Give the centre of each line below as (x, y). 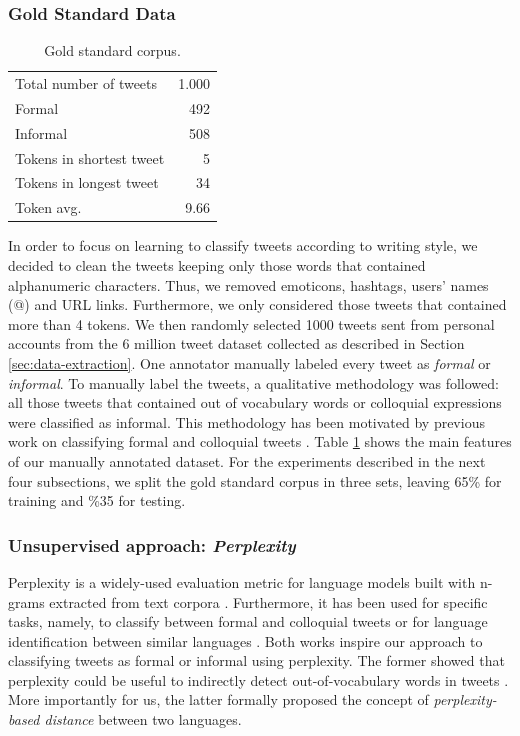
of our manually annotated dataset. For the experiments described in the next (247, 460)
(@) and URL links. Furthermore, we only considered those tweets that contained (257, 304)
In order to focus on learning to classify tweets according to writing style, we (243, 245)
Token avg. (48, 207)
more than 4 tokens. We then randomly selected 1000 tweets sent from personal (251, 323)
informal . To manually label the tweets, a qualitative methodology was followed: (253, 382)
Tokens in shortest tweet (90, 157)
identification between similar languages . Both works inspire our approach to (245, 640)
